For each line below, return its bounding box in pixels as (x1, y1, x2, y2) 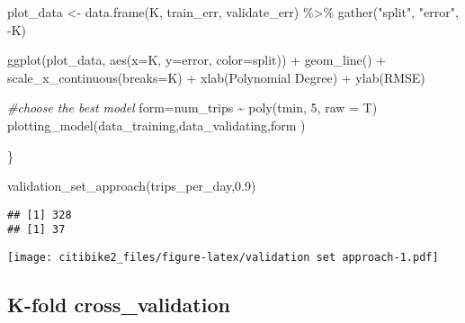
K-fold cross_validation (7, 291, 230, 319)
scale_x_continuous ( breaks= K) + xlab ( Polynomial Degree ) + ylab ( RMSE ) (7, 67, 425, 86)
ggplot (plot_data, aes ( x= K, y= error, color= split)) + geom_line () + (7, 50, 387, 69)
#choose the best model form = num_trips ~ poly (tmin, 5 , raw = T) (7, 98, 378, 117)
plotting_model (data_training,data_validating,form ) (7, 115, 306, 134)
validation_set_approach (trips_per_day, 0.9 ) (7, 176, 256, 195)
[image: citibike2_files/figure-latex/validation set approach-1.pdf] (7, 251, 439, 265)
